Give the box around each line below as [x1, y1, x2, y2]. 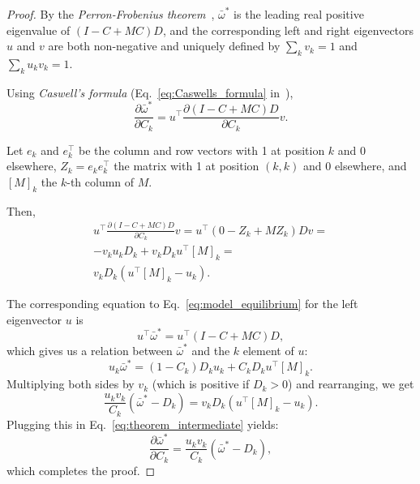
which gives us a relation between [6, 342, 173, 359]
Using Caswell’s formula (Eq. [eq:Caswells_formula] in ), [6, 84, 294, 101]
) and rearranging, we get [288, 375, 414, 392]
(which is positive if [152, 375, 250, 392]
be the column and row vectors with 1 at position [79, 141, 325, 158]
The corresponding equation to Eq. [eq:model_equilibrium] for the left [6, 295, 358, 312]
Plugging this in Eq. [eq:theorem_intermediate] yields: [6, 415, 279, 432]
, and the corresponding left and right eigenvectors [162, 21, 414, 38]
